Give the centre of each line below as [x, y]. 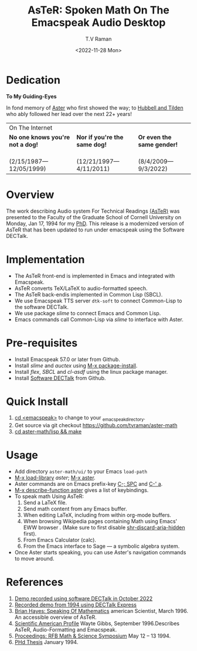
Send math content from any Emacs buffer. [75, 509]
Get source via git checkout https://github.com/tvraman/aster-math [96, 425]
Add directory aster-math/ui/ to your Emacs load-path [81, 472]
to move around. [34, 559]
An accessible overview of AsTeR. [55, 617]
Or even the [155, 137]
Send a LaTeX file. [45, 503]
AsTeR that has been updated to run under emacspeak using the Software [95, 230]
